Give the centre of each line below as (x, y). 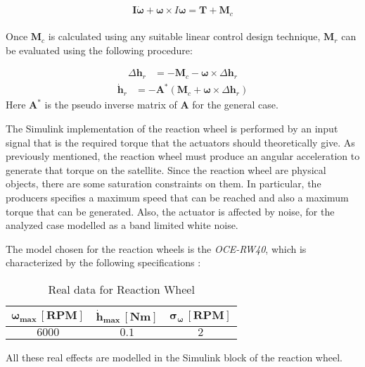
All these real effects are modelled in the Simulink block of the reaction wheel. (174, 357)
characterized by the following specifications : (103, 262)
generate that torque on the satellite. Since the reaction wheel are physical (166, 169)
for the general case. (235, 105)
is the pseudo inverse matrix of (111, 105)
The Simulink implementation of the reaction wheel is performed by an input (172, 129)
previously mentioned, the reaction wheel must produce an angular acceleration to (183, 156)
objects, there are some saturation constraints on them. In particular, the (164, 183)
